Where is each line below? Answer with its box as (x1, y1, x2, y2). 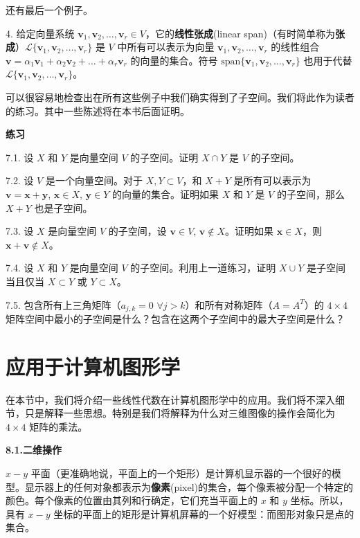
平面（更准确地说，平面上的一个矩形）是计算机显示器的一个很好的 (30, 466, 332, 481)
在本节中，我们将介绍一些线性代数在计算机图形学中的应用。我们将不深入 (6, 392, 335, 406)
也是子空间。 (34, 200, 93, 215)
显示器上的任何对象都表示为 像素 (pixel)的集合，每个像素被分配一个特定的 (24, 479, 354, 494)
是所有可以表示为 (233, 173, 312, 188)
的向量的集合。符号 (130, 53, 218, 67)
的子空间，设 (108, 224, 167, 238)
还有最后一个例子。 (6, 3, 93, 17)
